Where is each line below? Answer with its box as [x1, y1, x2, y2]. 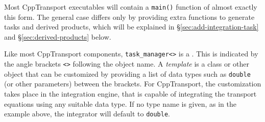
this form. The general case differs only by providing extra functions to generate [4, 11, 255, 22]
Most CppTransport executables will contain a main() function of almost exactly [4, 2, 257, 12]
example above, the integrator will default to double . [4, 108, 170, 119]
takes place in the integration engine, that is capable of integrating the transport [4, 88, 257, 99]
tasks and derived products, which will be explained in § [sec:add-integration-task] [4, 21, 259, 32]
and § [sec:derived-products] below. [4, 31, 111, 42]
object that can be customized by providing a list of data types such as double [4, 68, 251, 79]
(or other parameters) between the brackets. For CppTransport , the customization [4, 78, 261, 89]
